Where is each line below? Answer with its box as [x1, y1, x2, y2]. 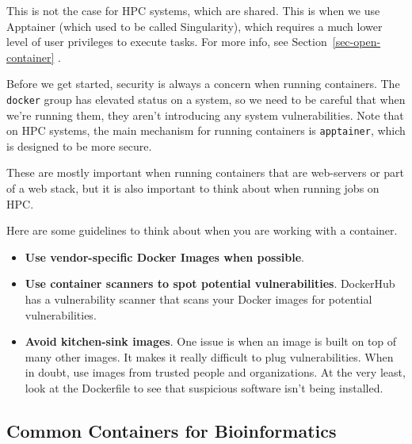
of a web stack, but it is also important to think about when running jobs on [6, 180, 380, 197]
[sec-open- [332, 33, 381, 50]
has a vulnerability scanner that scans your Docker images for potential [25, 291, 372, 308]
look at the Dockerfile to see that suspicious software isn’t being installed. [25, 380, 383, 396]
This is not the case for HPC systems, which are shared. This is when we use [6, 2, 380, 18]
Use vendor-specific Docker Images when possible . [25, 248, 304, 265]
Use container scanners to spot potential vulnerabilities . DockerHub [25, 275, 395, 292]
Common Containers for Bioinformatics [6, 418, 337, 442]
